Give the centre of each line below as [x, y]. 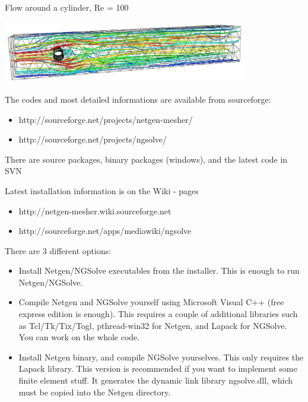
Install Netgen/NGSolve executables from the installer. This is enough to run [159, 270]
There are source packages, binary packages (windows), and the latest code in [146, 159]
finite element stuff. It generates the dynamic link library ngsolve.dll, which [155, 380]
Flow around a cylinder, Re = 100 [67, 7]
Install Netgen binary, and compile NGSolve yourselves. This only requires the [161, 357]
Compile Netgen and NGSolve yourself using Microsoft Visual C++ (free [151, 302]
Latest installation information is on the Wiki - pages [102, 190]
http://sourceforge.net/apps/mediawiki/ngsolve [105, 231]
